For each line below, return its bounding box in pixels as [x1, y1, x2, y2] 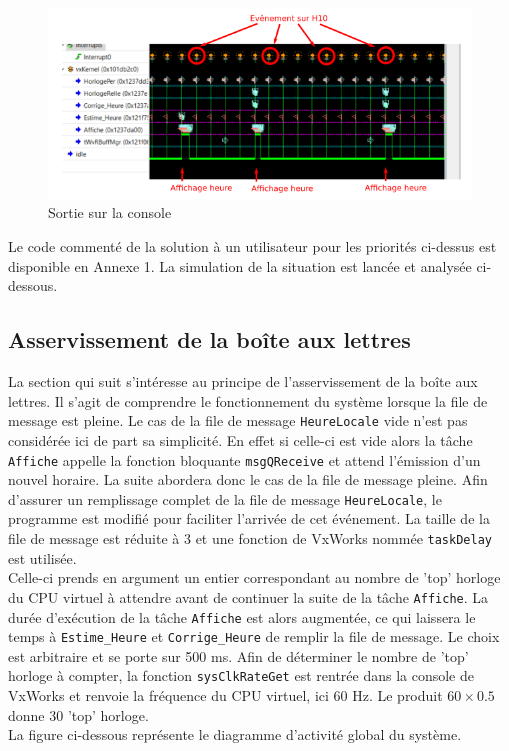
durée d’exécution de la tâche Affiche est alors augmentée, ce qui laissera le [8, 606, 476, 627]
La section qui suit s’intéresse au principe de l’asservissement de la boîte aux [8, 371, 478, 392]
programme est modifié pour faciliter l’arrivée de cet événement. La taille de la [8, 508, 490, 529]
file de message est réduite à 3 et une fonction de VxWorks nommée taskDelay [8, 528, 492, 548]
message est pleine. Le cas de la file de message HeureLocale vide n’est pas [8, 410, 468, 431]
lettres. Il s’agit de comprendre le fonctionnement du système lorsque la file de [8, 390, 488, 411]
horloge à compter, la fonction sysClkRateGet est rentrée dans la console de [8, 665, 474, 686]
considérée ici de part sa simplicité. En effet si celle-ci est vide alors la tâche [8, 429, 473, 450]
